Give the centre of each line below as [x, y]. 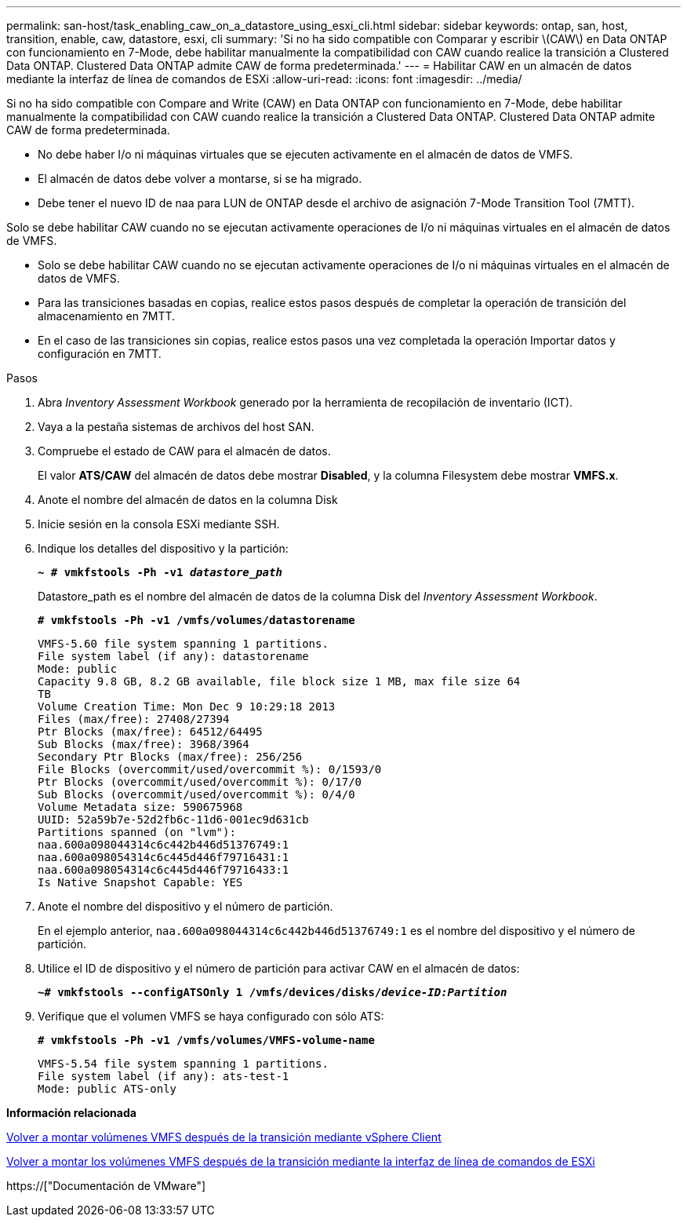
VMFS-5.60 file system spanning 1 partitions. [183, 644]
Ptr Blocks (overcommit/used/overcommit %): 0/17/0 [200, 782]
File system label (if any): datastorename [173, 656]
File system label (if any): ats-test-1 [164, 1076]
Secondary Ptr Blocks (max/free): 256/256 [170, 757]
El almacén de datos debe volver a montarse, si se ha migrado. [200, 179]
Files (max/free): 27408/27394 [134, 719]
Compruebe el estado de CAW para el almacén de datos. [184, 451]
